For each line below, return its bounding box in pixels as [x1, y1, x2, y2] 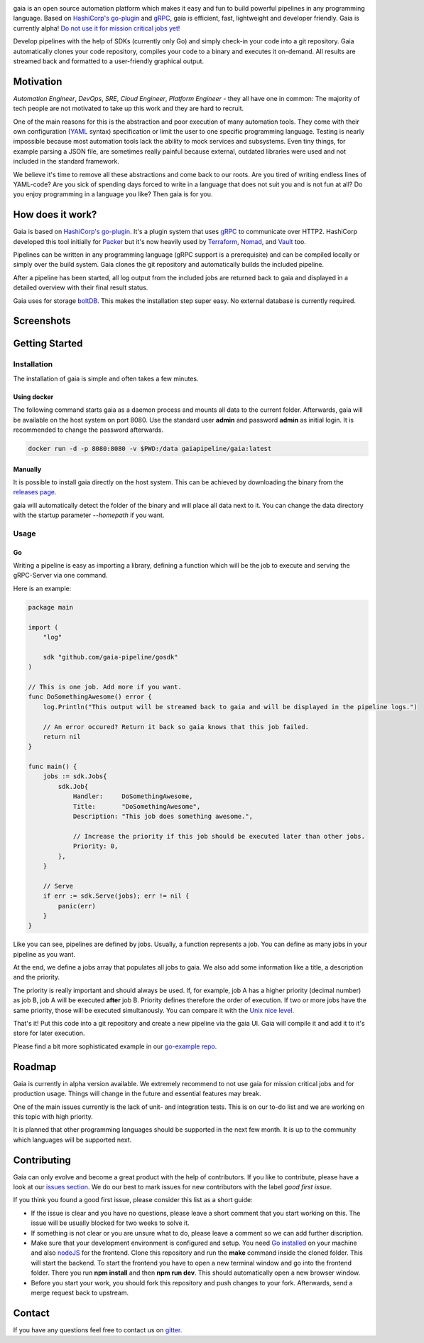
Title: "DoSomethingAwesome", [72, 802, 201, 810]
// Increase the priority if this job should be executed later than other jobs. [72, 832, 366, 840]
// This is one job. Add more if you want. [28, 683, 183, 691]
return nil [43, 733, 81, 740]
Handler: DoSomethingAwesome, [72, 792, 193, 800]
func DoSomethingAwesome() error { [28, 693, 152, 701]
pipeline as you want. [13, 950, 76, 958]
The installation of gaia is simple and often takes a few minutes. [13, 374, 199, 383]
